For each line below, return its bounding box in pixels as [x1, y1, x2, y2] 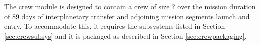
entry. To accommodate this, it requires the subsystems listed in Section [4, 21, 225, 31]
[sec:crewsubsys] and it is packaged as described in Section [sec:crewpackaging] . [4, 30, 247, 41]
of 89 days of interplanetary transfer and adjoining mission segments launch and [4, 11, 250, 21]
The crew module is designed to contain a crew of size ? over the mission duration [4, 1, 256, 11]
